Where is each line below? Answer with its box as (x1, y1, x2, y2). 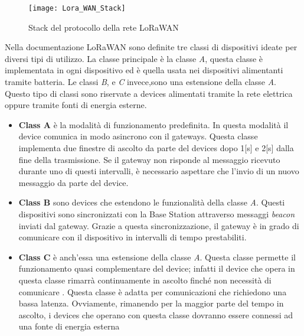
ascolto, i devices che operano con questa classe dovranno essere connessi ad (18, 308, 293, 321)
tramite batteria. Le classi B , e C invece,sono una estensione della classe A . (5, 76, 276, 88)
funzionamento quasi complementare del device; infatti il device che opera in (18, 262, 295, 275)
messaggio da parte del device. (18, 176, 129, 188)
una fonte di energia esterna (18, 320, 120, 332)
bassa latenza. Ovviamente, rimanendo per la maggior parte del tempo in (18, 297, 284, 309)
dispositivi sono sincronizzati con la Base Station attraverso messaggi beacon (18, 207, 295, 220)
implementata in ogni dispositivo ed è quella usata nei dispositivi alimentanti (5, 64, 283, 76)
